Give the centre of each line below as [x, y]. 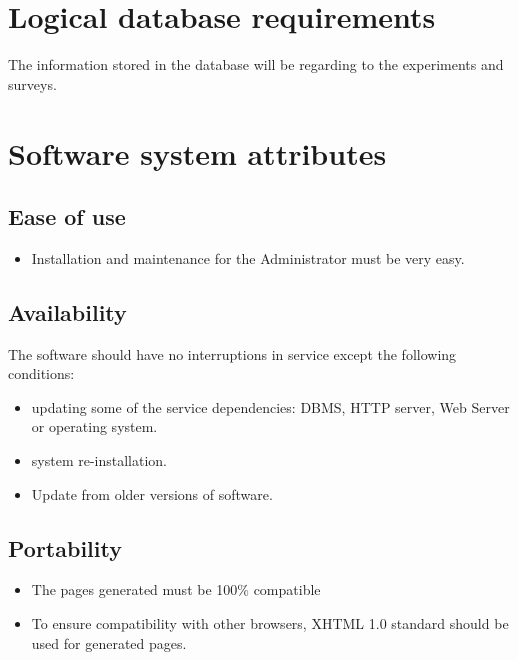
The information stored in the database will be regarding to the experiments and [256, 64]
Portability [65, 547]
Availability [67, 311]
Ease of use [67, 216]
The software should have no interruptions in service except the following [232, 353]
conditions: [41, 373]
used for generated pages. [109, 642]
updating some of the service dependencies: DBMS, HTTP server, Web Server [270, 406]
